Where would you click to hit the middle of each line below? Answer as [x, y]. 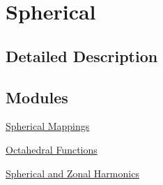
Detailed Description [82, 55]
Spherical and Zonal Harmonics [72, 173]
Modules [37, 97]
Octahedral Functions [52, 149]
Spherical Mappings [48, 126]
